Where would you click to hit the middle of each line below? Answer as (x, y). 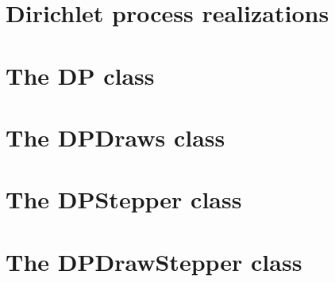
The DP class (80, 75)
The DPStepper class (124, 199)
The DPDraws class (116, 137)
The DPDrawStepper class (154, 261)
